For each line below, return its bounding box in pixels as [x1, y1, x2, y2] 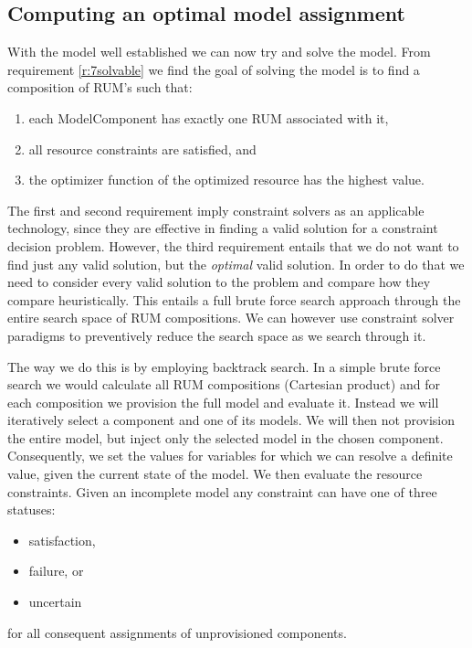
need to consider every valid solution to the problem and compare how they [7, 272, 431, 292]
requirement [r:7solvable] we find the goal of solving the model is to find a [7, 59, 420, 79]
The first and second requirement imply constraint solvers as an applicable [7, 200, 425, 219]
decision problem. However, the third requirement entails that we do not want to [7, 236, 459, 255]
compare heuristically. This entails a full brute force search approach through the [7, 290, 461, 309]
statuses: [7, 500, 56, 519]
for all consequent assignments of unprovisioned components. [7, 622, 347, 642]
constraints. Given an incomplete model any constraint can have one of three [7, 482, 437, 501]
